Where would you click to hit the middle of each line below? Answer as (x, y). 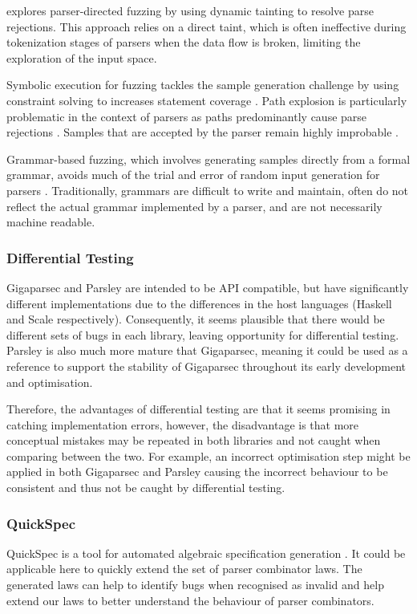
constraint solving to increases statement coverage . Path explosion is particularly (207, 100)
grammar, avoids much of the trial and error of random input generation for (193, 175)
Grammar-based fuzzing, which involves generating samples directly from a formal (208, 159)
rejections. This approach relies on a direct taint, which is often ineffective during (206, 26)
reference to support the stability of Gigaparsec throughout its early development (206, 366)
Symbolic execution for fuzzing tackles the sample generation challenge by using (203, 85)
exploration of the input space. (82, 57)
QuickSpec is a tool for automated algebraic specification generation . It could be (206, 553)
